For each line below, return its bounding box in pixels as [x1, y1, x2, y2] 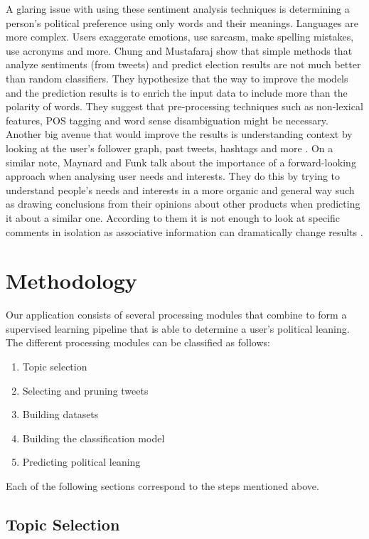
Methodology [6, 266, 137, 295]
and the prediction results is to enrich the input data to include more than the [6, 85, 348, 100]
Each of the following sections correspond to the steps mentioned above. [6, 478, 319, 493]
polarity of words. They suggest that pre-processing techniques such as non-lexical [6, 99, 363, 114]
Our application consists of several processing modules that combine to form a [6, 307, 347, 322]
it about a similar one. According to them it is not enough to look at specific [6, 210, 341, 225]
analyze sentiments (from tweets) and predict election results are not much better [6, 57, 361, 72]
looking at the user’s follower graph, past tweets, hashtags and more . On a [6, 140, 333, 155]
